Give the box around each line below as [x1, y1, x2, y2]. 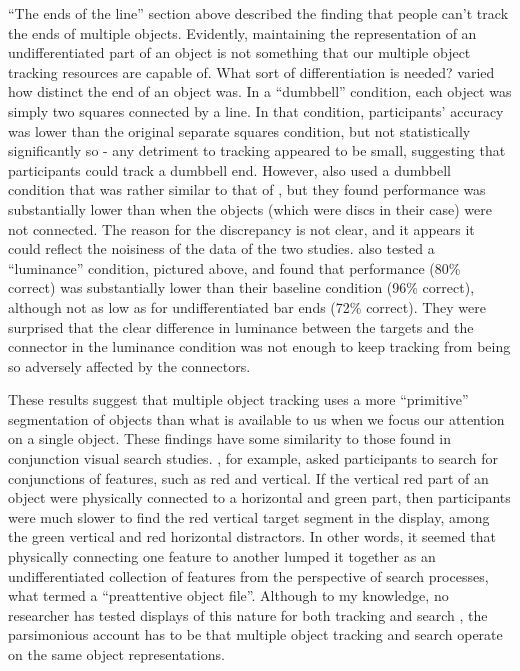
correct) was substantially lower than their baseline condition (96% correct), [8, 277, 475, 298]
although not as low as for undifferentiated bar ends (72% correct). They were [8, 296, 487, 317]
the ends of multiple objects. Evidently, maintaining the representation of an [8, 22, 477, 43]
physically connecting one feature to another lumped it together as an [8, 546, 436, 567]
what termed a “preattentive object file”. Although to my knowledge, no [8, 585, 449, 606]
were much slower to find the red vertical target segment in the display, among [8, 506, 490, 527]
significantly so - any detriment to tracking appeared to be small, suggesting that [8, 140, 506, 161]
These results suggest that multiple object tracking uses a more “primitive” [8, 389, 469, 410]
